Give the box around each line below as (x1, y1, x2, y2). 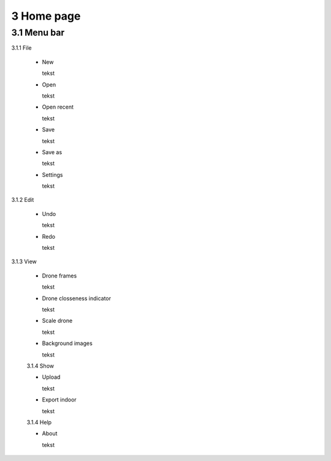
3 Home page (11, 9, 81, 23)
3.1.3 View (11, 258, 37, 265)
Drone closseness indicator (42, 295, 112, 302)
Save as (42, 148, 63, 156)
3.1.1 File (11, 44, 32, 52)
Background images (42, 339, 93, 347)
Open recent (42, 103, 74, 110)
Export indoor (42, 396, 77, 403)
